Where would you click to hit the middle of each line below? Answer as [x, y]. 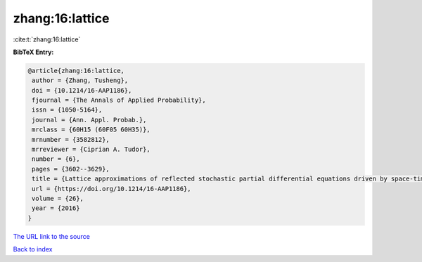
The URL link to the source [52, 236]
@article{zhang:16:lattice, [76, 71]
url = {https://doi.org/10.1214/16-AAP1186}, [111, 189]
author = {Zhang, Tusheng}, [80, 80]
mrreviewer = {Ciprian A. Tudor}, [91, 150]
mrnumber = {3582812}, [71, 139]
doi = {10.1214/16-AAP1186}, [82, 90]
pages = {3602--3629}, [71, 169]
